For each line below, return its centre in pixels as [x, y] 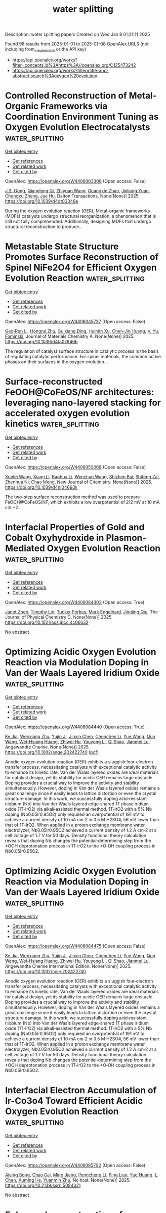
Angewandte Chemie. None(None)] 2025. [47, 747]
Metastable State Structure [62, 247]
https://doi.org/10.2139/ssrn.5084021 [43, 1185]
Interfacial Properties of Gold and [75, 527]
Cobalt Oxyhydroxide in [55, 537]
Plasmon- [126, 537]
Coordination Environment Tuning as [82, 117]
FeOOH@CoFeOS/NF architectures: [80, 392]
